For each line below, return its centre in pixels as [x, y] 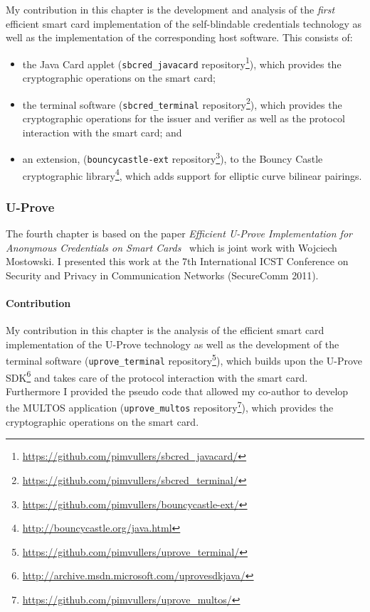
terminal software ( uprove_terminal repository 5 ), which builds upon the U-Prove [184, 359]
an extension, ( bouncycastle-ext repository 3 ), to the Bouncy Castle [173, 157]
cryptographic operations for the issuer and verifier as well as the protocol [184, 118]
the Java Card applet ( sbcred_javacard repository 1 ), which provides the [182, 63]
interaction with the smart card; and [102, 132]
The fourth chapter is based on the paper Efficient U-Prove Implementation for [179, 233]
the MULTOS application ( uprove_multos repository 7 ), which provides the [170, 407]
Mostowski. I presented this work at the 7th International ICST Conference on [177, 261]
